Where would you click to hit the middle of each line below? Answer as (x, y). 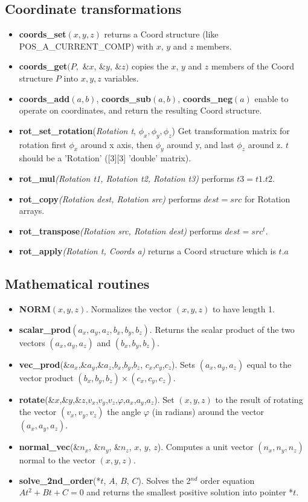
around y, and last (201, 144)
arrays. (32, 211)
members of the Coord (252, 66)
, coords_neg (205, 98)
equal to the (269, 364)
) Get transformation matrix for (231, 130)
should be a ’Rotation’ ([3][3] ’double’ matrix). (105, 158)
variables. (121, 78)
